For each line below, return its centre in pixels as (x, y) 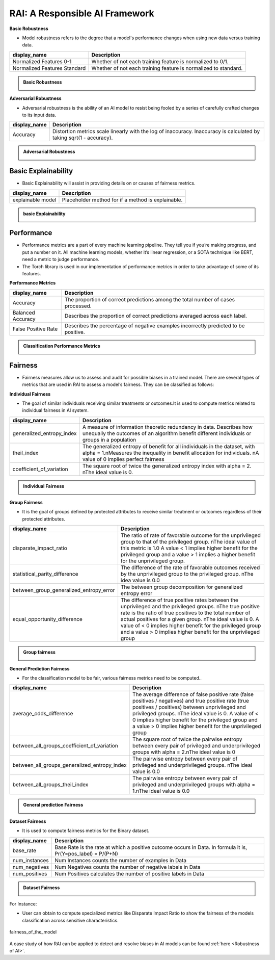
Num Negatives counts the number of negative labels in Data (128, 867)
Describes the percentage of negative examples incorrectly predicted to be (155, 325)
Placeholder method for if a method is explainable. (122, 200)
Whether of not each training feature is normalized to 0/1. (160, 61)
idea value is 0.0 (140, 580)
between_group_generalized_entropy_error (64, 590)
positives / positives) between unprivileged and (189, 707)
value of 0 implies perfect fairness (123, 459)
